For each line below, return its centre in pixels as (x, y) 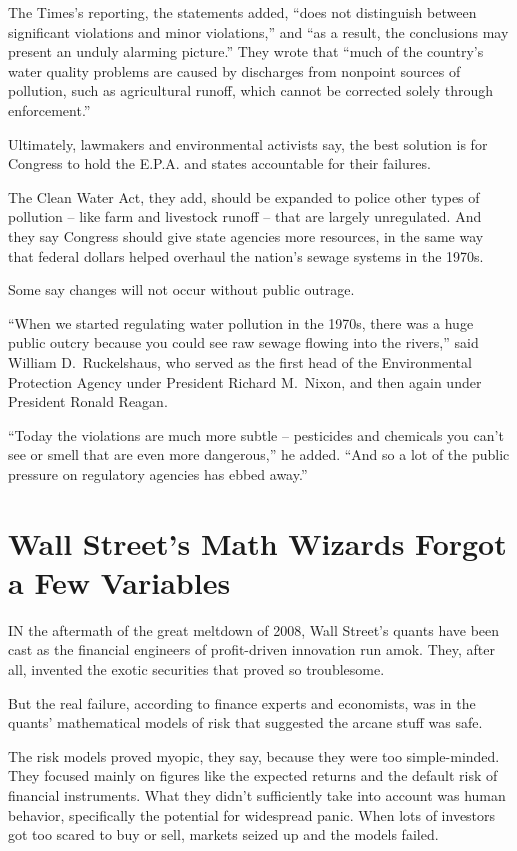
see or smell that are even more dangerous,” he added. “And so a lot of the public (259, 454)
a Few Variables (119, 581)
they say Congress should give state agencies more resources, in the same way (246, 235)
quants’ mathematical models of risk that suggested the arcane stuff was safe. (245, 722)
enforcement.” (49, 109)
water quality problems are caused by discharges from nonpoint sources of (234, 70)
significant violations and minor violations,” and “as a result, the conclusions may (258, 31)
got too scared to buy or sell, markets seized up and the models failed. (223, 834)
